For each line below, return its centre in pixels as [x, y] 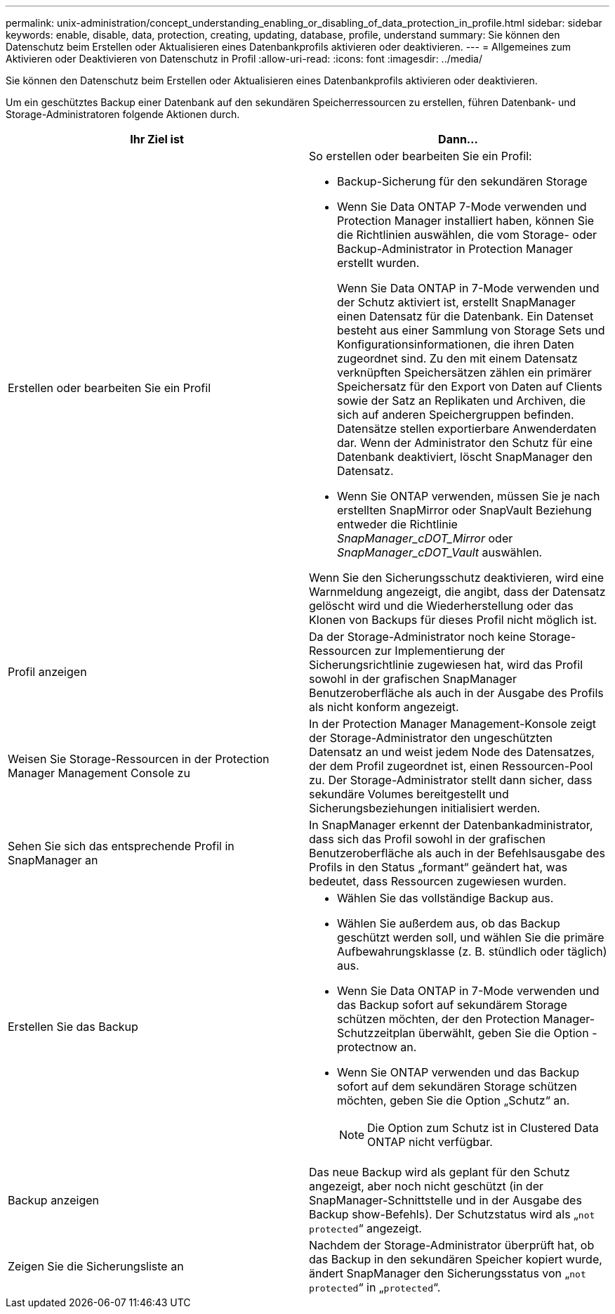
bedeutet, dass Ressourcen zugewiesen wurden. [438, 881]
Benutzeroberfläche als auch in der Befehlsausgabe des [457, 853]
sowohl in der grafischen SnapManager [413, 679]
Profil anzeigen [47, 672]
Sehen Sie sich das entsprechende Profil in [121, 846]
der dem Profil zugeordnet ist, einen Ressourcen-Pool [451, 766]
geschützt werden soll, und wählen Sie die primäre [471, 937]
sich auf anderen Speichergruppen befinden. [456, 415]
